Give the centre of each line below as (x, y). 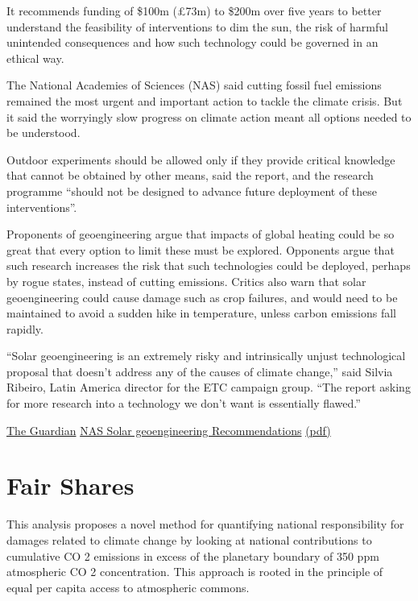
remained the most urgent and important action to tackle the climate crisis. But (205, 100)
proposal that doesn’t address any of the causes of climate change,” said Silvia (200, 371)
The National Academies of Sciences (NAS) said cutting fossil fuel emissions (194, 85)
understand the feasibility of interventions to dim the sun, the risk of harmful (197, 26)
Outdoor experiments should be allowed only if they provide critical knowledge (201, 159)
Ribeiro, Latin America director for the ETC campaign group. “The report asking (209, 387)
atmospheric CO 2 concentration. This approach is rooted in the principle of (195, 572)
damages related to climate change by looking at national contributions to (189, 539)
